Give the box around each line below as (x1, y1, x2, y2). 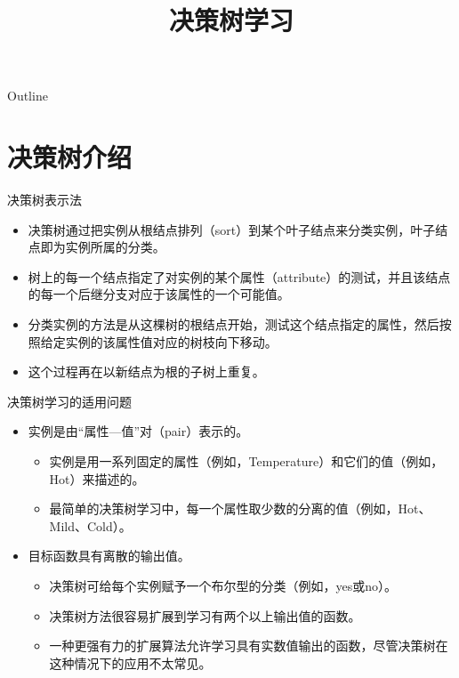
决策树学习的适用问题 (7, 391, 132, 410)
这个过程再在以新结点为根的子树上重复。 (28, 362, 265, 381)
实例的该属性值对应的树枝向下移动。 (65, 332, 278, 351)
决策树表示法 (7, 190, 82, 209)
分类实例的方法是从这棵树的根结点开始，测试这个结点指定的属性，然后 (28, 315, 439, 334)
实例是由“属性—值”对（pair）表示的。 (28, 422, 249, 440)
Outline (7, 86, 48, 105)
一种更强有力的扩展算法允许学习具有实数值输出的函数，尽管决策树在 (49, 636, 448, 655)
